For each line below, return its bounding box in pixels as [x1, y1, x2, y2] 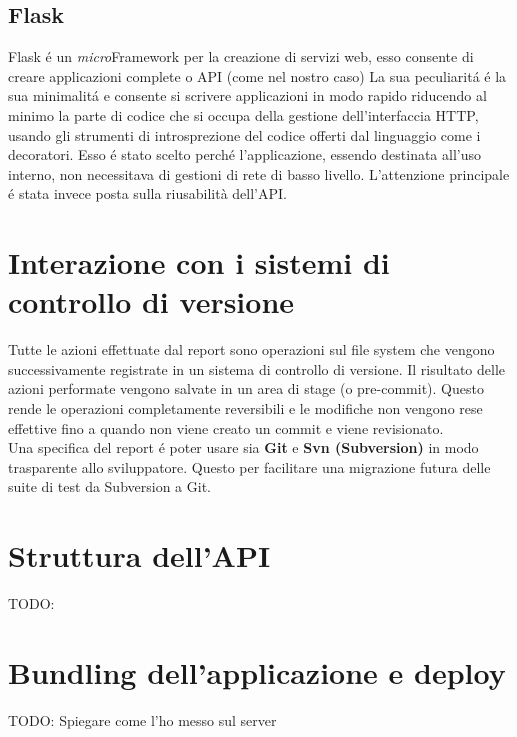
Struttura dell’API [8, 535, 271, 576]
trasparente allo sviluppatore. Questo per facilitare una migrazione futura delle [8, 456, 491, 477]
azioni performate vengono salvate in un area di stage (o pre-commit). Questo [8, 378, 484, 399]
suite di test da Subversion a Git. [8, 476, 211, 497]
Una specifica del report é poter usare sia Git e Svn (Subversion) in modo [8, 437, 479, 458]
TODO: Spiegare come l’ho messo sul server [8, 709, 277, 730]
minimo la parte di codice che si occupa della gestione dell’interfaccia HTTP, [8, 104, 479, 125]
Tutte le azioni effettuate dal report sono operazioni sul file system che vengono [8, 339, 495, 360]
